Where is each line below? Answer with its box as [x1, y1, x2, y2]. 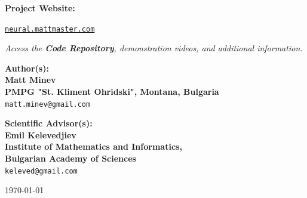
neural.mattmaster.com [5, 24, 95, 33]
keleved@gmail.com [5, 166, 78, 175]
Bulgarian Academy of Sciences [5, 152, 136, 165]
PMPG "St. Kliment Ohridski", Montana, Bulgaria [5, 85, 219, 98]
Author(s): [5, 61, 49, 74]
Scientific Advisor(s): [5, 117, 93, 129]
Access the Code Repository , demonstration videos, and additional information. [5, 42, 303, 54]
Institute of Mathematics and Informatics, [5, 140, 182, 153]
